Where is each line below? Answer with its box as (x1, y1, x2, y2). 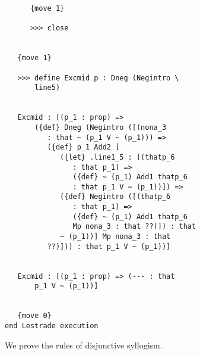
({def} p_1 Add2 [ (47, 143, 120, 152)
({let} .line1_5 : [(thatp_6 (60, 152, 175, 161)
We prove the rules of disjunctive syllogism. (5, 338, 163, 351)
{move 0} (17, 312, 52, 320)
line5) (34, 83, 61, 92)
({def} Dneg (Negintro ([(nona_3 (34, 123, 167, 132)
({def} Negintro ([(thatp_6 (60, 192, 171, 201)
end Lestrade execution (5, 322, 99, 330)
